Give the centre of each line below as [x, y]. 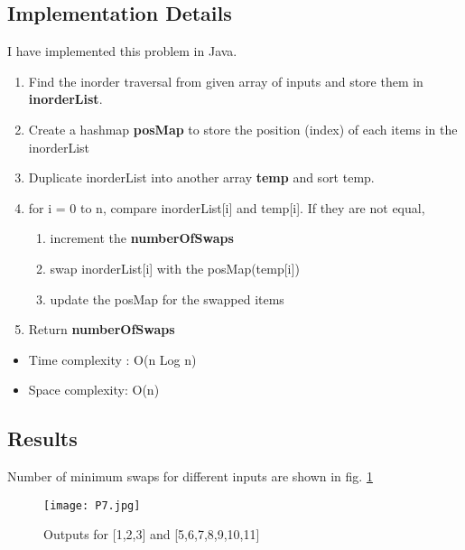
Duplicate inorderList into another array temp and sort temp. [201, 177]
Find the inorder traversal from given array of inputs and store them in [226, 81]
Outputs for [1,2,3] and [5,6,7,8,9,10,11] [152, 534]
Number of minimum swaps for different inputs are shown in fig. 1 [190, 476]
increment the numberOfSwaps [142, 238]
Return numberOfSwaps [102, 329]
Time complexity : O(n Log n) [112, 359]
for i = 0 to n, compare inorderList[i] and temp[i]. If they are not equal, [227, 207]
